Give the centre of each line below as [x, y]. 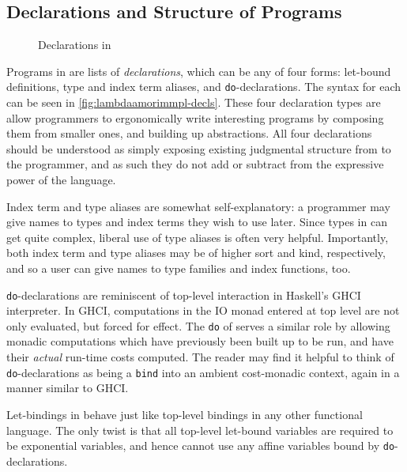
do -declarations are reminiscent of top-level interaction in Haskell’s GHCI [184, 295]
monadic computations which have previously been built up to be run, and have [200, 341]
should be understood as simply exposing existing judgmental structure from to [199, 148]
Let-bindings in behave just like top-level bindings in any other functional [185, 414]
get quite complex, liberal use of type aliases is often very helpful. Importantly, [198, 237]
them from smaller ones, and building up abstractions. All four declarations [189, 133]
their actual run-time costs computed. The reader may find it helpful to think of [200, 357]
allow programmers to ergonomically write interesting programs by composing [195, 117]
